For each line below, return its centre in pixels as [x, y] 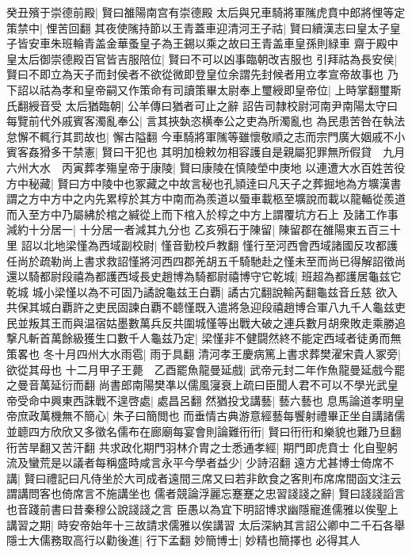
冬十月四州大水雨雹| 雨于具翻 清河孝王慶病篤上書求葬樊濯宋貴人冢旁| [222, 354]
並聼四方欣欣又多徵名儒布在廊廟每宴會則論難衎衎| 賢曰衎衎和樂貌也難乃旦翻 [204, 432]
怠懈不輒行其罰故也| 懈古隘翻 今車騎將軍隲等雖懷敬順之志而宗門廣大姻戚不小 [206, 136]
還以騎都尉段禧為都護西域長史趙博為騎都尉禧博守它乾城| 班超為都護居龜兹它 [204, 276]
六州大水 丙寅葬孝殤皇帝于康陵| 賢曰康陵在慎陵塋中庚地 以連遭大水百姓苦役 [206, 167]
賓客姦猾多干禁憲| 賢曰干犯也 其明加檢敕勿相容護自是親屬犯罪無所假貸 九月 [206, 152]
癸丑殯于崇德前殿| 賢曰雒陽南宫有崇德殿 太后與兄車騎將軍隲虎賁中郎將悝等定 [206, 12]
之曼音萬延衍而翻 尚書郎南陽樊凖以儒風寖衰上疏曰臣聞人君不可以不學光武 [197, 385]
